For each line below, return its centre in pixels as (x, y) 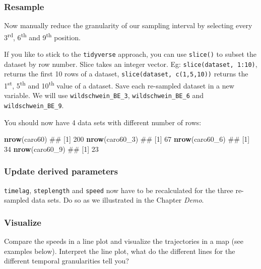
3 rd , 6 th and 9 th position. (42, 36)
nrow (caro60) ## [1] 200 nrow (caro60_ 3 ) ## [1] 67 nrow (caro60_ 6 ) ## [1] (127, 139)
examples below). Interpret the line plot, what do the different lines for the (120, 251)
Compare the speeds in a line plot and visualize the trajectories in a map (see (124, 241)
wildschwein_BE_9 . (34, 105)
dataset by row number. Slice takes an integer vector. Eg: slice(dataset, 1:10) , (131, 64)
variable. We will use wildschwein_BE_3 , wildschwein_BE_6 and (104, 95)
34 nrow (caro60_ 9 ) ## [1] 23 (51, 149)
